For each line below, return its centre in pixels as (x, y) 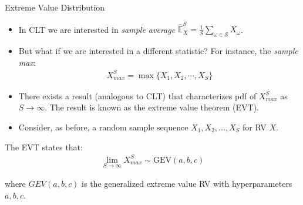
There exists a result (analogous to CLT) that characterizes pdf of (137, 95)
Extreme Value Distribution (55, 7)
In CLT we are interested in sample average (97, 29)
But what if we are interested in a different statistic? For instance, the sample (158, 51)
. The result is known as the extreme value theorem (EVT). (152, 107)
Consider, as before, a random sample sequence (103, 127)
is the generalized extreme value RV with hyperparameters (187, 183)
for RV (255, 127)
